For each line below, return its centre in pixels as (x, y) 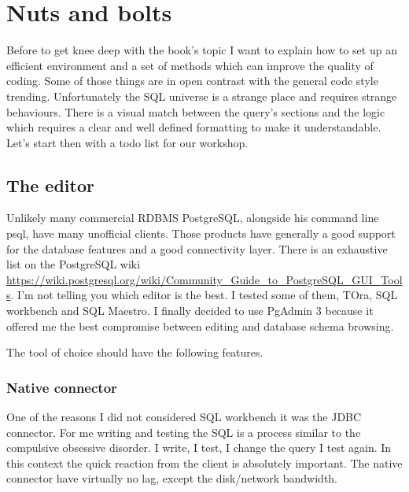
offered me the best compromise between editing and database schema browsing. (200, 326)
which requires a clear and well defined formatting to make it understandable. (194, 127)
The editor (50, 185)
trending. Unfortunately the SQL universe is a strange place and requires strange (202, 96)
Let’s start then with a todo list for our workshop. (127, 142)
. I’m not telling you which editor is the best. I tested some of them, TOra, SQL (204, 295)
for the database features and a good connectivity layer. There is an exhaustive (197, 248)
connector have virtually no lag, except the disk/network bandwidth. (172, 478)
